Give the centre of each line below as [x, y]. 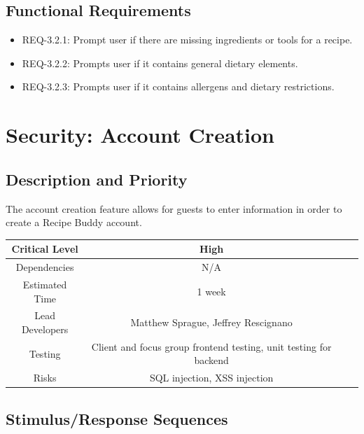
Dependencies [45, 267]
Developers [45, 329]
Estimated [45, 284]
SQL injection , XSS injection [211, 378]
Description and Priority [97, 179]
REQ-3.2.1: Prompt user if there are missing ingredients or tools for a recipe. [187, 40]
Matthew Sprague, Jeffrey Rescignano [211, 322]
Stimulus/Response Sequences [117, 418]
